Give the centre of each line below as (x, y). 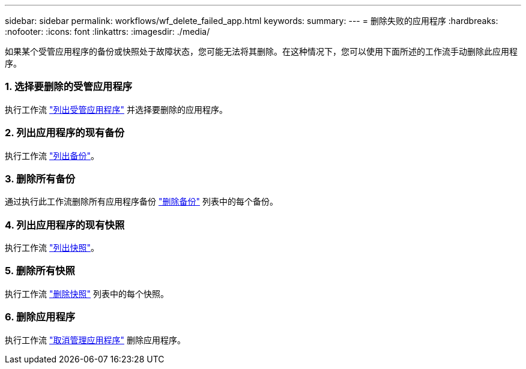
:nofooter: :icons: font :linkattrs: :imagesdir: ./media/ (107, 31)
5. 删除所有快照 (40, 271)
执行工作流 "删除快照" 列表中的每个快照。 (87, 293)
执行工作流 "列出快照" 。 (52, 247)
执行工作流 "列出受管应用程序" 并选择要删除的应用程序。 (116, 109)
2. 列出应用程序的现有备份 (65, 133)
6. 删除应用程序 (40, 317)
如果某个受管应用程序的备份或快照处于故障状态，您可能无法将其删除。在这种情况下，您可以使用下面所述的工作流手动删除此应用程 (261, 51)
